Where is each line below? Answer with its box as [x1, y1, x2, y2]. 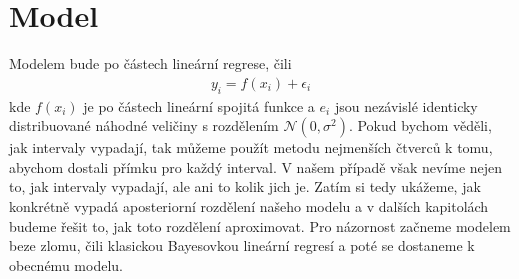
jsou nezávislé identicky [334, 95, 478, 116]
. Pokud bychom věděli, [348, 115, 492, 136]
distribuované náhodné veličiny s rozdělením [9, 115, 279, 136]
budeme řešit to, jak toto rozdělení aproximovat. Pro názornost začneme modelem [9, 215, 511, 236]
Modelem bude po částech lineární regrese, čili [9, 53, 292, 74]
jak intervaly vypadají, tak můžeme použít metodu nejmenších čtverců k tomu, [9, 137, 493, 158]
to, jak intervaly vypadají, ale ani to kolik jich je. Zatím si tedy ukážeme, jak [9, 176, 481, 197]
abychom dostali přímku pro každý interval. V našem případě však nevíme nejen [9, 156, 503, 177]
